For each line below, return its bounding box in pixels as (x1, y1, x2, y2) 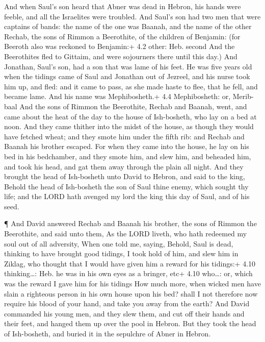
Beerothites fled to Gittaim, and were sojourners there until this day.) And (4, 51, 237, 61)
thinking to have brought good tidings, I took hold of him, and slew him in (4, 248, 238, 259)
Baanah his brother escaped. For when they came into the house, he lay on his (4, 141, 249, 152)
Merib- (232, 91, 254, 102)
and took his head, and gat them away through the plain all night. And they (4, 161, 244, 172)
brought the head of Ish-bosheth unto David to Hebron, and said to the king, (4, 171, 245, 182)
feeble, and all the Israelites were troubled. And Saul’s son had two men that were (4, 11, 261, 21)
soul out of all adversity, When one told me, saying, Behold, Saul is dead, (4, 238, 233, 249)
